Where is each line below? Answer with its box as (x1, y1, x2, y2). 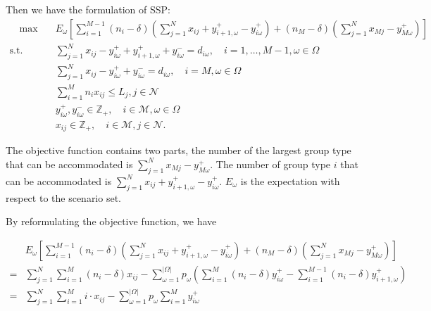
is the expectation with (240, 173, 340, 188)
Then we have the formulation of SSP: (6, 2, 170, 16)
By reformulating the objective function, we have (6, 214, 217, 229)
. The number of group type (210, 156, 331, 171)
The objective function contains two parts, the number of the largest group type (6, 143, 351, 158)
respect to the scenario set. (6, 190, 121, 205)
